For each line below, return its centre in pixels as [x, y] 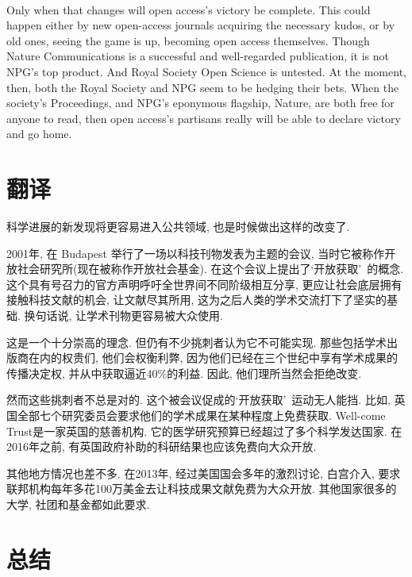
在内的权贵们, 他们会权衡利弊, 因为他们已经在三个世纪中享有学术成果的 [213, 358]
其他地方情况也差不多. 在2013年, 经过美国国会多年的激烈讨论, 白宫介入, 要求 [204, 473]
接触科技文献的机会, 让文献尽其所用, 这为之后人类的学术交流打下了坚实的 [197, 300]
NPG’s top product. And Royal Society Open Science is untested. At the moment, [206, 71]
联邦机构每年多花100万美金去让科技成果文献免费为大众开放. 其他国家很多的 [202, 489]
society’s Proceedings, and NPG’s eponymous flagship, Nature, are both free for [200, 103]
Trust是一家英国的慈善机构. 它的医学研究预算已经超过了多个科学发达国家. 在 [204, 431]
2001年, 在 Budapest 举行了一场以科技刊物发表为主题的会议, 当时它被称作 [196, 253]
